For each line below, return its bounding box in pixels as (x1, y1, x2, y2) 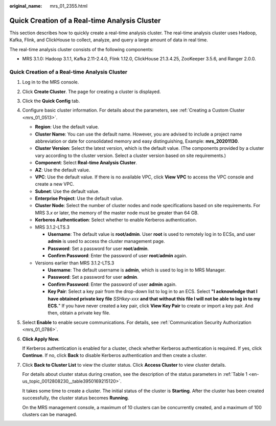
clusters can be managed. (22, 412, 77, 418)
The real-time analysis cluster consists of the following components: (9, 46, 154, 52)
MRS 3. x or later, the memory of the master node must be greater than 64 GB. (35, 210, 199, 216)
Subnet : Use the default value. (35, 188, 100, 194)
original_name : (9, 3, 42, 9)
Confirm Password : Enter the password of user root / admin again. (48, 253, 188, 259)
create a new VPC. (35, 181, 74, 187)
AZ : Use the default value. (35, 167, 90, 173)
